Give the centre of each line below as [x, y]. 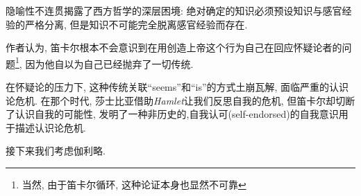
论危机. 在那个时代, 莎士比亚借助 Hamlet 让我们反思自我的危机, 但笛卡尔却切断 [180, 100]
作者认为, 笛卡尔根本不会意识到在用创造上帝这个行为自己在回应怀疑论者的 [174, 47]
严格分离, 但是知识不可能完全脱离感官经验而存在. [136, 24]
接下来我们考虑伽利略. [56, 151]
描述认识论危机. [50, 127]
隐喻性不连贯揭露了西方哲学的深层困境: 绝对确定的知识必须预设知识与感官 [174, 10]
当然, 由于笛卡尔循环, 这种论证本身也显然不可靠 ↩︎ [134, 184]
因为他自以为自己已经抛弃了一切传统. [109, 63]
